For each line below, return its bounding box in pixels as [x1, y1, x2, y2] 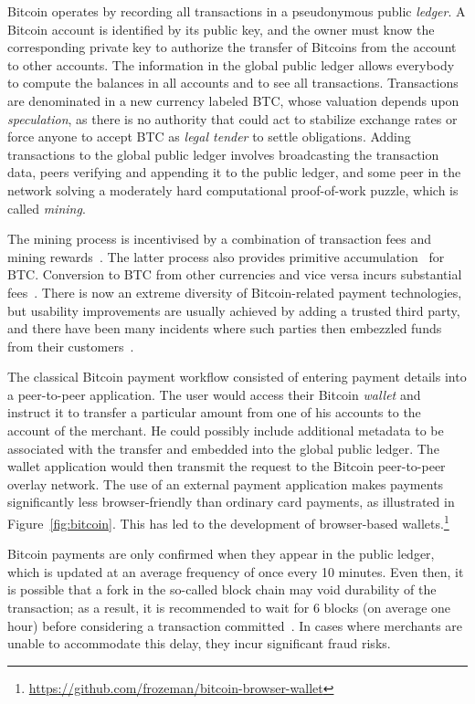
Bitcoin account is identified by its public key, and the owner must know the [7, 19, 435, 38]
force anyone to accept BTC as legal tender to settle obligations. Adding [7, 127, 411, 146]
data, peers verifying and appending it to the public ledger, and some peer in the [7, 163, 461, 182]
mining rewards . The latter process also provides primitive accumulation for [7, 247, 445, 266]
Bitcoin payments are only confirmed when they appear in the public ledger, [7, 544, 435, 563]
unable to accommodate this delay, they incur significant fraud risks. [7, 634, 391, 653]
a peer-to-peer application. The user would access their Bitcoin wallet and [7, 384, 421, 404]
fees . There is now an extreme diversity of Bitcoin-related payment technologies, [7, 282, 462, 301]
